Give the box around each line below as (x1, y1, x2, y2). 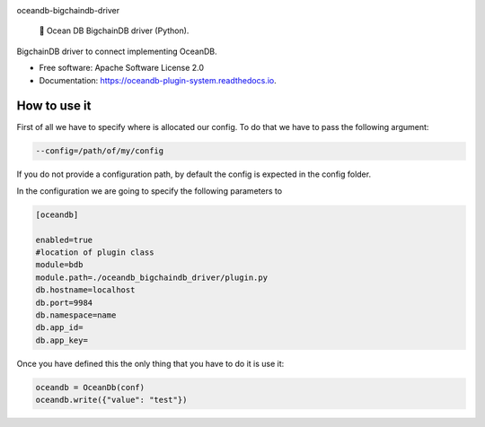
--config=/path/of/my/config (35, 146, 164, 156)
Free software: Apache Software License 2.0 (39, 63, 205, 74)
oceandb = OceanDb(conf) (35, 382, 145, 392)
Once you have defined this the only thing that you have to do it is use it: (16, 358, 285, 369)
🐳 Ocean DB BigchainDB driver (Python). (39, 25, 190, 36)
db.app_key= (35, 335, 89, 345)
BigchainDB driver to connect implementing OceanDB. (16, 46, 217, 57)
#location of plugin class (35, 247, 154, 257)
